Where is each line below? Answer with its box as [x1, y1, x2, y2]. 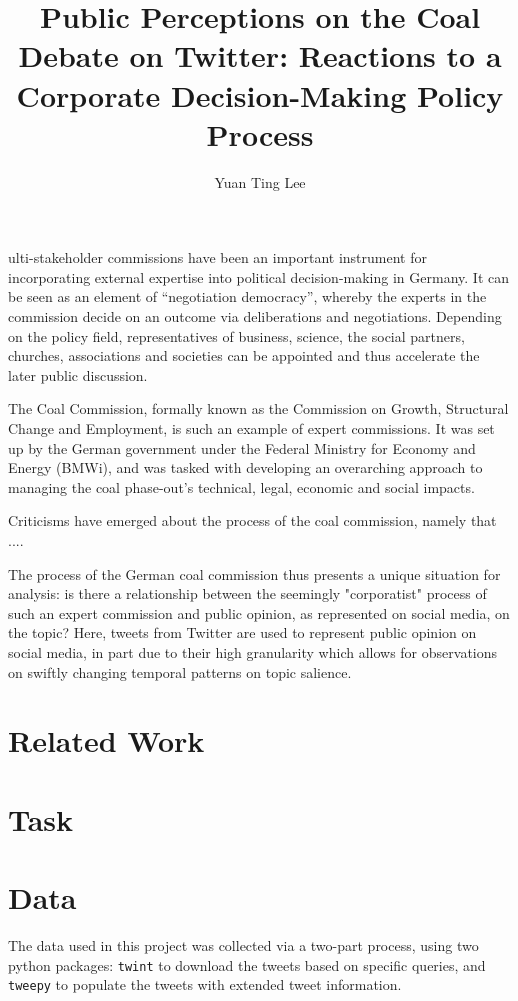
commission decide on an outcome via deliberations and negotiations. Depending [8, 306, 502, 327]
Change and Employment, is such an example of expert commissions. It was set [8, 418, 495, 439]
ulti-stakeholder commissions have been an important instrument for [8, 247, 427, 268]
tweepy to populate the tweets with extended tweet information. [8, 974, 402, 995]
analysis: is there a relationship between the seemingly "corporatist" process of [8, 583, 487, 604]
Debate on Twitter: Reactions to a [18, 35, 502, 76]
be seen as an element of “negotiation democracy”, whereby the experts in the [8, 286, 487, 307]
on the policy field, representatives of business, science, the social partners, [8, 325, 465, 346]
